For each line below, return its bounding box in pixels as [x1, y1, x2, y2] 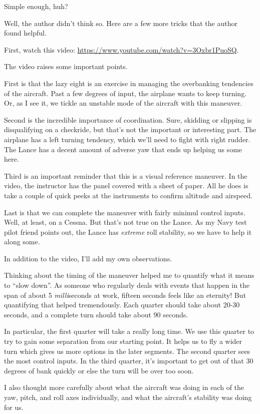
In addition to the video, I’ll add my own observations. [4, 253, 172, 263]
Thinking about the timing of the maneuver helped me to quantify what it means [4, 270, 254, 280]
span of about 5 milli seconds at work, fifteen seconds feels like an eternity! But [4, 289, 246, 300]
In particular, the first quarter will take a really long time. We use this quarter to [4, 326, 254, 336]
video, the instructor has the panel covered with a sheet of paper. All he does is [4, 180, 248, 191]
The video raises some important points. [4, 61, 128, 72]
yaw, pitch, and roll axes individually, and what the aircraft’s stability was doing [4, 392, 252, 402]
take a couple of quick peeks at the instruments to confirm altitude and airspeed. [4, 190, 252, 200]
